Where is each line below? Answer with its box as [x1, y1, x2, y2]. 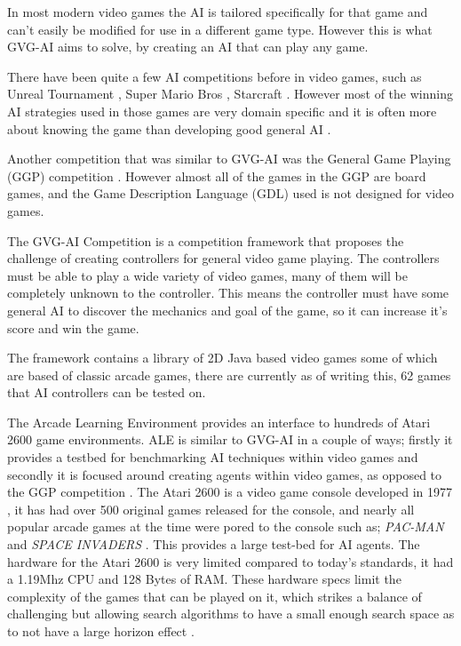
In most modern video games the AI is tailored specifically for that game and [7, 3, 428, 20]
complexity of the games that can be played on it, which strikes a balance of [7, 586, 422, 605]
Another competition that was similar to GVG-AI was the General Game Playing [7, 149, 451, 168]
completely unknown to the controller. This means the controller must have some [7, 283, 449, 302]
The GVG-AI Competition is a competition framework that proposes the [7, 231, 404, 250]
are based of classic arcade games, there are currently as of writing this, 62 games [7, 365, 451, 384]
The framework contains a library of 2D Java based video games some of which [7, 348, 438, 367]
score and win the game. [7, 318, 139, 337]
